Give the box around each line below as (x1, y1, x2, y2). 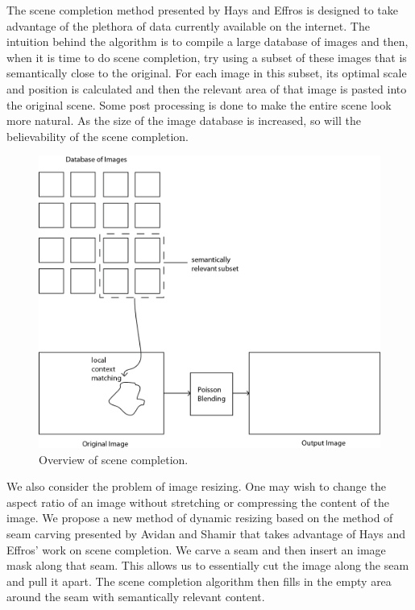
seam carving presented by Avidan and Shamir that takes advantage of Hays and (6, 525, 406, 542)
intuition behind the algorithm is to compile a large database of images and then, (6, 33, 409, 50)
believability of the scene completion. (6, 127, 189, 144)
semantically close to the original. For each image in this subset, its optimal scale (6, 64, 407, 81)
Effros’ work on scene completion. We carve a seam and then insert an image (6, 541, 386, 558)
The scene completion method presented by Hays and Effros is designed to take (6, 2, 399, 18)
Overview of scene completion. (39, 450, 189, 467)
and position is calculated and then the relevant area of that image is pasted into (6, 80, 407, 97)
